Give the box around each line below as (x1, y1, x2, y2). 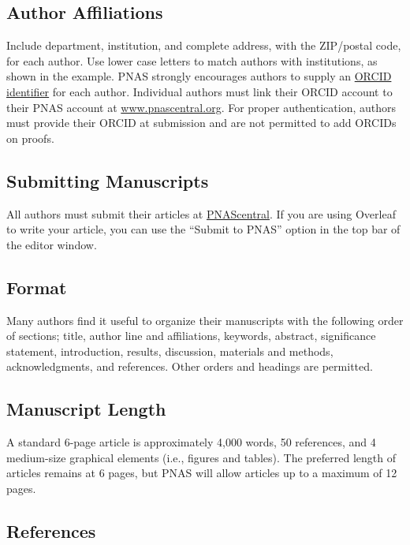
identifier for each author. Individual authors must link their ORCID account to (6, 83, 393, 99)
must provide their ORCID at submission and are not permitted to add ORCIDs (6, 114, 397, 131)
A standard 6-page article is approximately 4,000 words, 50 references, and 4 (6, 434, 376, 450)
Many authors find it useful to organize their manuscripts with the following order (6, 312, 404, 328)
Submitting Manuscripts (6, 168, 209, 192)
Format (6, 274, 67, 299)
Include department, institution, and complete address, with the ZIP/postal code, (6, 37, 401, 54)
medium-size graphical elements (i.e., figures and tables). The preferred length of (6, 449, 396, 465)
